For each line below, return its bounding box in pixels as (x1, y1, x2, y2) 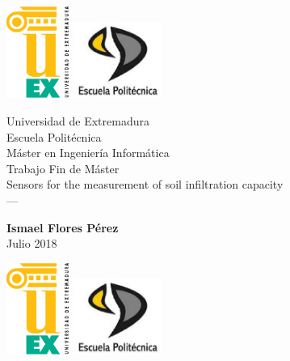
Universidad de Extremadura (6, 112, 149, 129)
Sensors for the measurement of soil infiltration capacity (6, 176, 284, 193)
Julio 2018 (6, 235, 57, 252)
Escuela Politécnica (6, 128, 102, 145)
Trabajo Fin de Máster (6, 159, 120, 176)
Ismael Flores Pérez (6, 219, 119, 236)
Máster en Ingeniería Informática (6, 144, 170, 161)
